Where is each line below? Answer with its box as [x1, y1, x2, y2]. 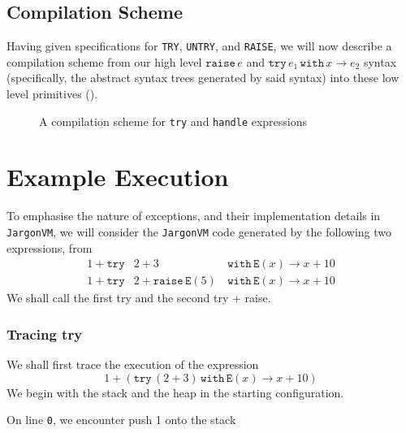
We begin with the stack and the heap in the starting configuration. [6, 383, 344, 401]
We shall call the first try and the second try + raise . [6, 289, 271, 306]
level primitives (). [6, 85, 98, 102]
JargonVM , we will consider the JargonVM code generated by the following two [6, 223, 392, 240]
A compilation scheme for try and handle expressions [39, 112, 308, 129]
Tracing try [6, 323, 83, 344]
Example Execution [6, 160, 229, 193]
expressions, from [6, 239, 93, 256]
